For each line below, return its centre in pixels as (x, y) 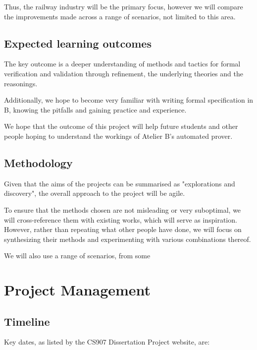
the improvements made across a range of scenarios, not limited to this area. (120, 16)
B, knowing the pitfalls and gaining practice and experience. (95, 109)
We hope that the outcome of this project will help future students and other (121, 126)
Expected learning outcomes (78, 43)
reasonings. (21, 83)
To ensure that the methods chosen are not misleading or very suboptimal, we (123, 209)
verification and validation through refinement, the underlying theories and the (124, 73)
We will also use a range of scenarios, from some (77, 256)
